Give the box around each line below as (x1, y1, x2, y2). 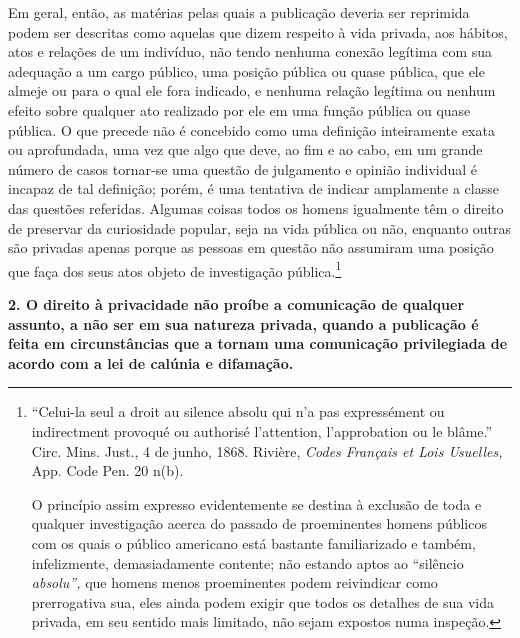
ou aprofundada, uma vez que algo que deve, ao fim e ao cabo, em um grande (8, 139, 483, 160)
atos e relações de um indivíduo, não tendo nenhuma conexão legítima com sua (8, 41, 493, 62)
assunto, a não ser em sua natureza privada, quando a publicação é (8, 313, 479, 334)
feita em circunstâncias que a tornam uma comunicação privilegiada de (8, 333, 508, 354)
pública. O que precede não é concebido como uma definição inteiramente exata (8, 119, 495, 140)
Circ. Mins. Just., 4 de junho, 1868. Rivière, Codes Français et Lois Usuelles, (31, 440, 503, 461)
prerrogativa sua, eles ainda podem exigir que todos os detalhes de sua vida (31, 591, 495, 612)
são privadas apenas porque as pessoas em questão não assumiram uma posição (8, 237, 494, 258)
